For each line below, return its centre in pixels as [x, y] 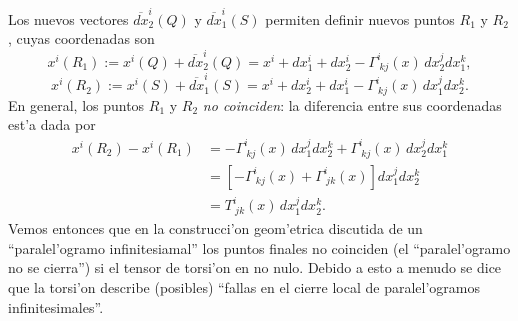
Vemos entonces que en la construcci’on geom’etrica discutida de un [215, 228]
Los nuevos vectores [68, 18]
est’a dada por [52, 124]
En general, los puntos [76, 104]
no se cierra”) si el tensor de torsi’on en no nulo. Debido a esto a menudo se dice [255, 267]
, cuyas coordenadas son [81, 38]
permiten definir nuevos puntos [360, 18]
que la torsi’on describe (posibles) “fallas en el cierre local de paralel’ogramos [244, 286]
